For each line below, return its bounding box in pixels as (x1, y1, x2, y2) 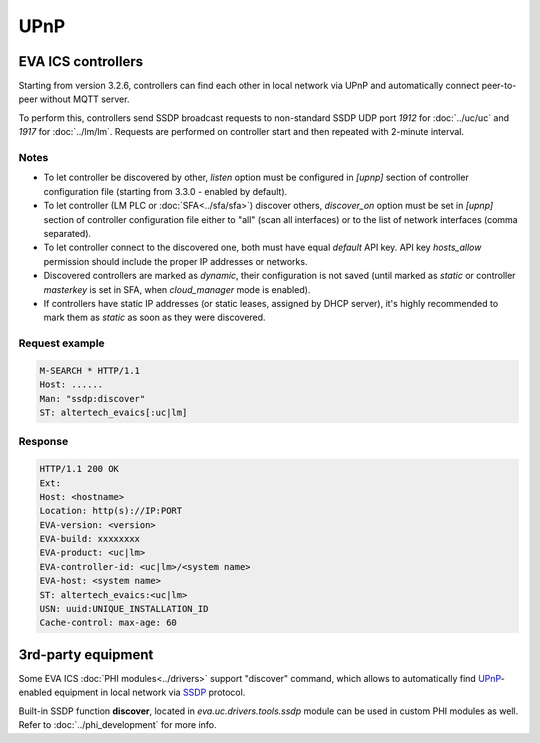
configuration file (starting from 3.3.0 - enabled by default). (43, 185, 288, 197)
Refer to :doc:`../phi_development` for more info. (18, 719, 217, 731)
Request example (18, 336, 105, 350)
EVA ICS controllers (18, 53, 144, 70)
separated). (43, 227, 92, 239)
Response (18, 435, 69, 449)
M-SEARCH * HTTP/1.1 (39, 365, 140, 376)
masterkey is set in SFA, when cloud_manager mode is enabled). (43, 283, 311, 295)
